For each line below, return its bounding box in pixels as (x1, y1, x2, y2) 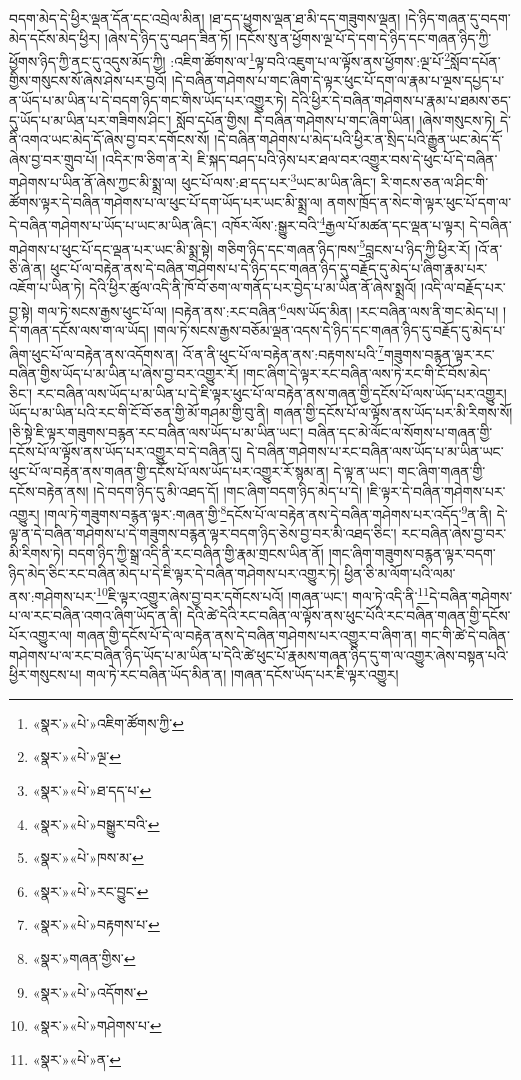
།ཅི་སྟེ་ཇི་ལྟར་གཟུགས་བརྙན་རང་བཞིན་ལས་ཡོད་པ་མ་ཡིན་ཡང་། (9, 421, 304, 442)
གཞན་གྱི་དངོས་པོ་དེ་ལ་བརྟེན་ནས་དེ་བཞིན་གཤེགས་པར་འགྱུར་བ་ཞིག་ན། (76, 625, 417, 646)
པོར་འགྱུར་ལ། (9, 625, 73, 646)
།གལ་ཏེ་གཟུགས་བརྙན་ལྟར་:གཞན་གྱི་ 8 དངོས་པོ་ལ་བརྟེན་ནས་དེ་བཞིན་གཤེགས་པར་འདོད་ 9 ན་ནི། (44, 501, 492, 524)
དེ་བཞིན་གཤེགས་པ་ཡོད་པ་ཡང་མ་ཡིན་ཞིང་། (9, 214, 217, 235)
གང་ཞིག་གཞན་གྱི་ (397, 461, 486, 481)
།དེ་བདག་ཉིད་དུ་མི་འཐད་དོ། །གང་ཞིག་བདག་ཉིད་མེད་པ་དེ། (93, 480, 363, 501)
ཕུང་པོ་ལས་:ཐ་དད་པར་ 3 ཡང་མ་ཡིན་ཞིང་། (181, 169, 377, 193)
